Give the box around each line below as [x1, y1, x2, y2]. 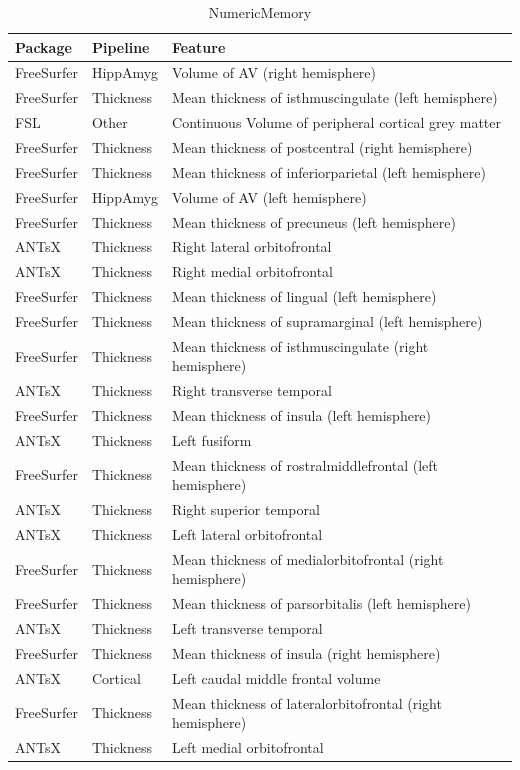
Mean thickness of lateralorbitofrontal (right [172, 692, 442, 713]
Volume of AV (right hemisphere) [172, 62, 377, 83]
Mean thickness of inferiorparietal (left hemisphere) [172, 161, 486, 182]
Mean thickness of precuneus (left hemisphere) [172, 211, 456, 232]
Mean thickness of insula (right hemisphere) [172, 642, 441, 663]
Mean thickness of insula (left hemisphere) [172, 405, 432, 425]
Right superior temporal [172, 499, 320, 520]
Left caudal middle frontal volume [172, 667, 381, 688]
